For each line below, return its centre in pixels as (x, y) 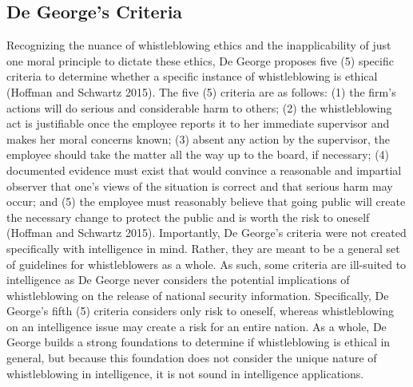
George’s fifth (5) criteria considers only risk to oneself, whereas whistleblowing (201, 311)
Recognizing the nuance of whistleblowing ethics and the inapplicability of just (199, 45)
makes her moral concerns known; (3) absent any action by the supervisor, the (199, 138)
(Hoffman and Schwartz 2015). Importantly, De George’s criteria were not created (206, 233)
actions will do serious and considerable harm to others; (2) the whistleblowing (199, 107)
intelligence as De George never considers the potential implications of (178, 280)
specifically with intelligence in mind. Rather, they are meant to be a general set (203, 248)
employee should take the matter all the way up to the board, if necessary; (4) (198, 154)
